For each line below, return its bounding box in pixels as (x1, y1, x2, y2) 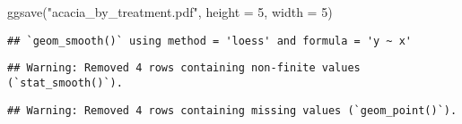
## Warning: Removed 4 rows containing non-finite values (7, 62, 361, 75)
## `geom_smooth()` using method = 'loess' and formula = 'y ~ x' (7, 34, 413, 47)
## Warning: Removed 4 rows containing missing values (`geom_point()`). (7, 103, 458, 117)
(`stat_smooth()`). (7, 76, 123, 89)
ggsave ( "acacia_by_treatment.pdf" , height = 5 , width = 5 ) (7, 3, 333, 21)
